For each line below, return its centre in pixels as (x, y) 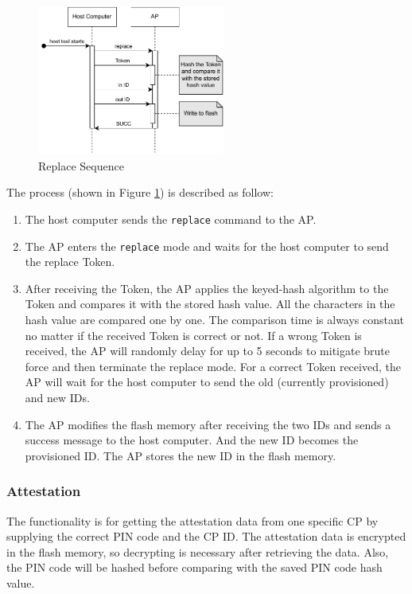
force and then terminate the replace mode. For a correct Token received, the (213, 366)
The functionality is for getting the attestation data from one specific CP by (192, 520)
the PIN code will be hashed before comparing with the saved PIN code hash (194, 567)
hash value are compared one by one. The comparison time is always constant (214, 320)
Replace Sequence (81, 165)
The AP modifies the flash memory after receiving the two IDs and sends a (208, 424)
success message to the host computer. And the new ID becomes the (192, 440)
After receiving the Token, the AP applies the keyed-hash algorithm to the (207, 288)
